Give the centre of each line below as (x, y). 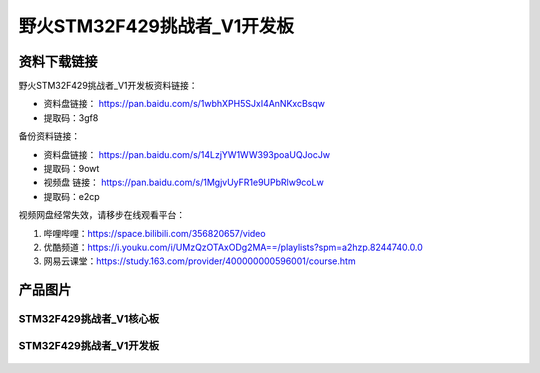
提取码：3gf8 (71, 117)
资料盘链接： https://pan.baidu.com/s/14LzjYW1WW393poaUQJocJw (186, 154)
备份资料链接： (49, 136)
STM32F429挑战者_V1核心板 (89, 319)
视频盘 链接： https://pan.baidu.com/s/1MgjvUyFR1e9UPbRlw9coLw (183, 182)
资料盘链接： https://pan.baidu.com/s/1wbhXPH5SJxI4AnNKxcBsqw (184, 104)
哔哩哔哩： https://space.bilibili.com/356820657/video (154, 233)
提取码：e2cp (71, 196)
